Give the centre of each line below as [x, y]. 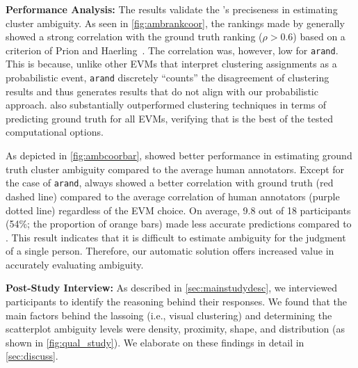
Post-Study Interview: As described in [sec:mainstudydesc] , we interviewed [171, 288]
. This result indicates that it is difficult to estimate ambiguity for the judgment [176, 237]
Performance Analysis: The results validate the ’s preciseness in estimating [172, 9]
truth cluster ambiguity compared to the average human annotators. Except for [175, 169]
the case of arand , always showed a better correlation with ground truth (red [170, 183]
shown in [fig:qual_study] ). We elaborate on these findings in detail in [155, 342]
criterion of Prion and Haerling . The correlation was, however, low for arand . [172, 50]
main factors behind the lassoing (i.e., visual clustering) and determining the [169, 315]
